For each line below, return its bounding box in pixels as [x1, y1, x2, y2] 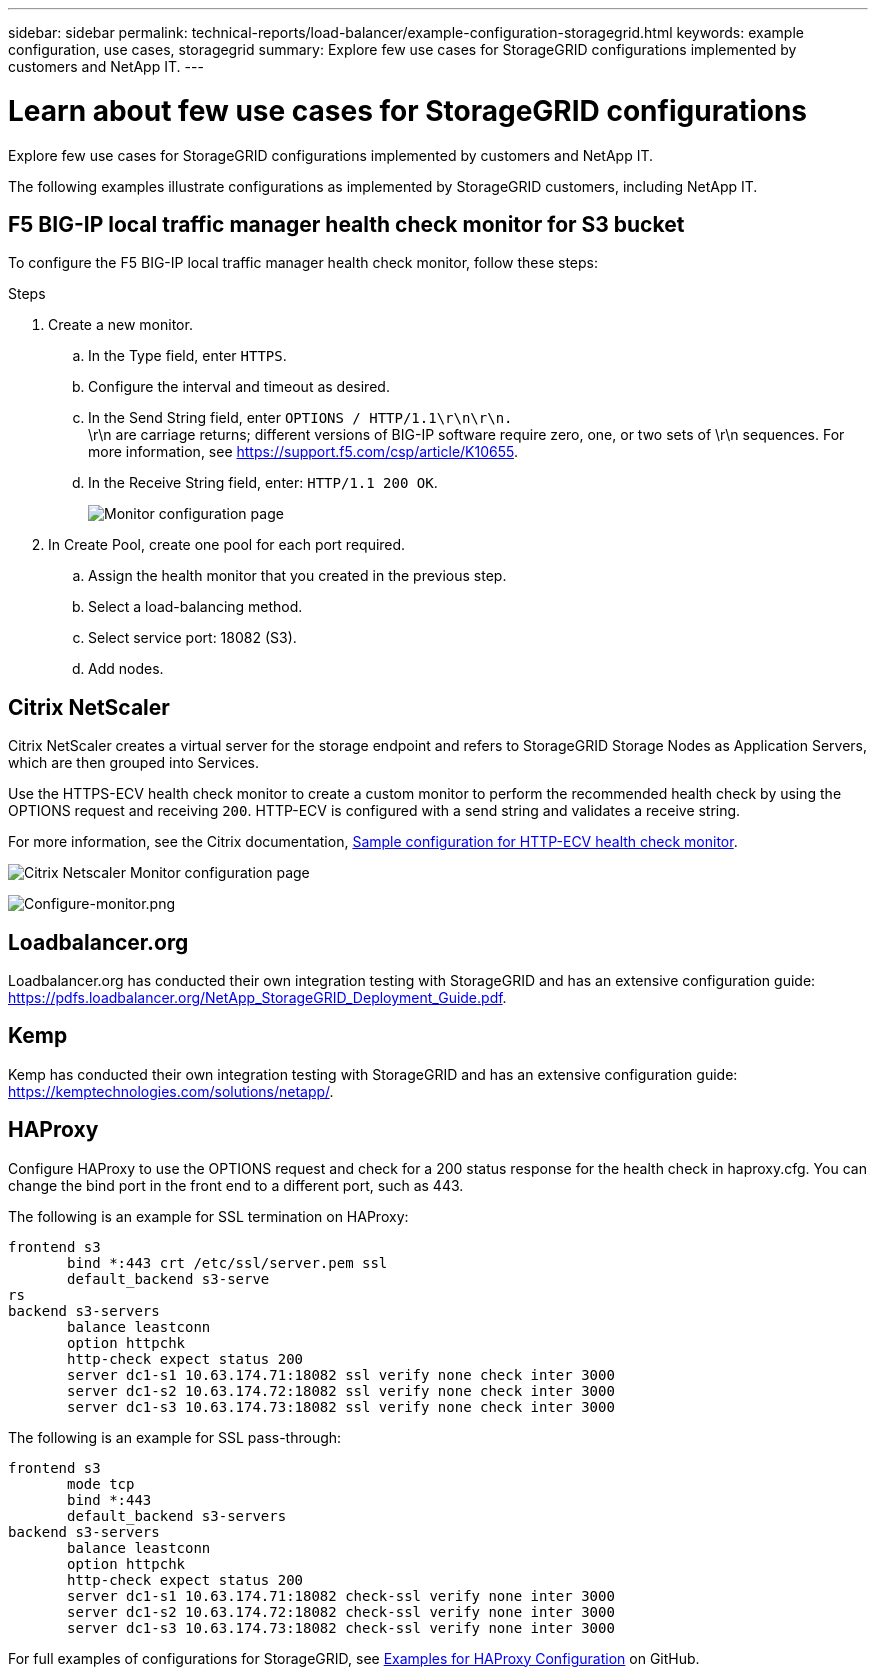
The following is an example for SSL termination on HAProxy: [8, 1207, 409, 1225]
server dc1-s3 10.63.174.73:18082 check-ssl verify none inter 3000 [67, 1619, 615, 1636]
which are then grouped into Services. [8, 754, 260, 772]
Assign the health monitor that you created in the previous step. [88, 567, 507, 585]
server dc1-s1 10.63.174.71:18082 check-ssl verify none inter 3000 [67, 1587, 615, 1604]
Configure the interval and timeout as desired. [88, 378, 390, 396]
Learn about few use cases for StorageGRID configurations [8, 93, 808, 128]
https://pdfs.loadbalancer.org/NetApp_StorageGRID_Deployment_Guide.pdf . [8, 989, 507, 1007]
